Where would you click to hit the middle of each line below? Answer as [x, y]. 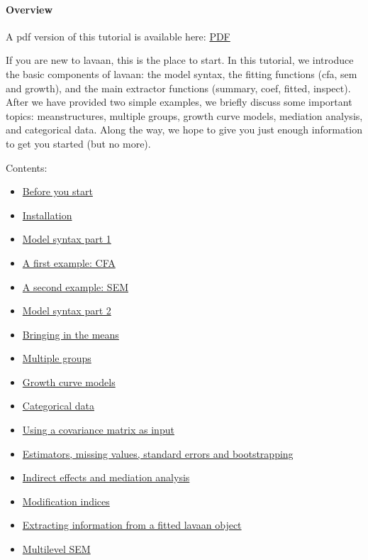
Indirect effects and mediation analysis [106, 477]
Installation [47, 215]
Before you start [57, 191]
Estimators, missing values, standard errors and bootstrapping [158, 453]
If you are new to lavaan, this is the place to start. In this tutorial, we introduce [180, 60]
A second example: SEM [76, 286]
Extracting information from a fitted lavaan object [132, 525]
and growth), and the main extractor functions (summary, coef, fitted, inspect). [178, 88]
